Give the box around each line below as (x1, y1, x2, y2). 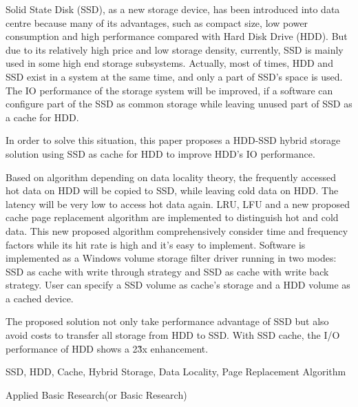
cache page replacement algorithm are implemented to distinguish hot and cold (6, 210, 339, 225)
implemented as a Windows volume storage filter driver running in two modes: (6, 251, 337, 265)
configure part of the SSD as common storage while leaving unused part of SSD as (6, 96, 352, 111)
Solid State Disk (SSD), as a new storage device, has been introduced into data (6, 2, 340, 16)
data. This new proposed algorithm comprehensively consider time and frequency (6, 223, 348, 238)
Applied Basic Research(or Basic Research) (6, 387, 187, 401)
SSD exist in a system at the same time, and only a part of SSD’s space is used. (6, 69, 343, 83)
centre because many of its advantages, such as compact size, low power (6, 15, 308, 30)
